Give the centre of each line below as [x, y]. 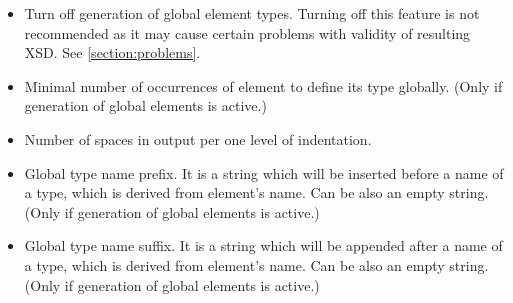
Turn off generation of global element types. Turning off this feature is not [252, 13]
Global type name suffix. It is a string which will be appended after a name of [263, 245]
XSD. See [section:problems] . [112, 52]
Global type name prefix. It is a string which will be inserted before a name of [264, 172]
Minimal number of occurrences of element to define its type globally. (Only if [263, 85]
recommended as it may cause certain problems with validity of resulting [247, 32]
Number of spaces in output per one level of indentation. [198, 138]
